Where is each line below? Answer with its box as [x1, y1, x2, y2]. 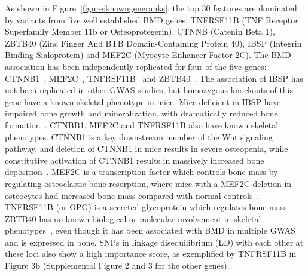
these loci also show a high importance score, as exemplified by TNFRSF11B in [5, 247, 297, 260]
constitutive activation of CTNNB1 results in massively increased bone [5, 154, 264, 166]
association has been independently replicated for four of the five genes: [5, 60, 267, 72]
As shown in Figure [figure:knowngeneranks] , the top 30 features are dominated [5, 2, 297, 14]
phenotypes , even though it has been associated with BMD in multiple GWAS [5, 224, 295, 237]
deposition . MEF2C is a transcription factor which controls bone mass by [5, 165, 278, 178]
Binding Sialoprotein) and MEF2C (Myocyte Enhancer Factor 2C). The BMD [5, 48, 291, 61]
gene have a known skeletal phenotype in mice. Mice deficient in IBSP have [5, 95, 281, 108]
